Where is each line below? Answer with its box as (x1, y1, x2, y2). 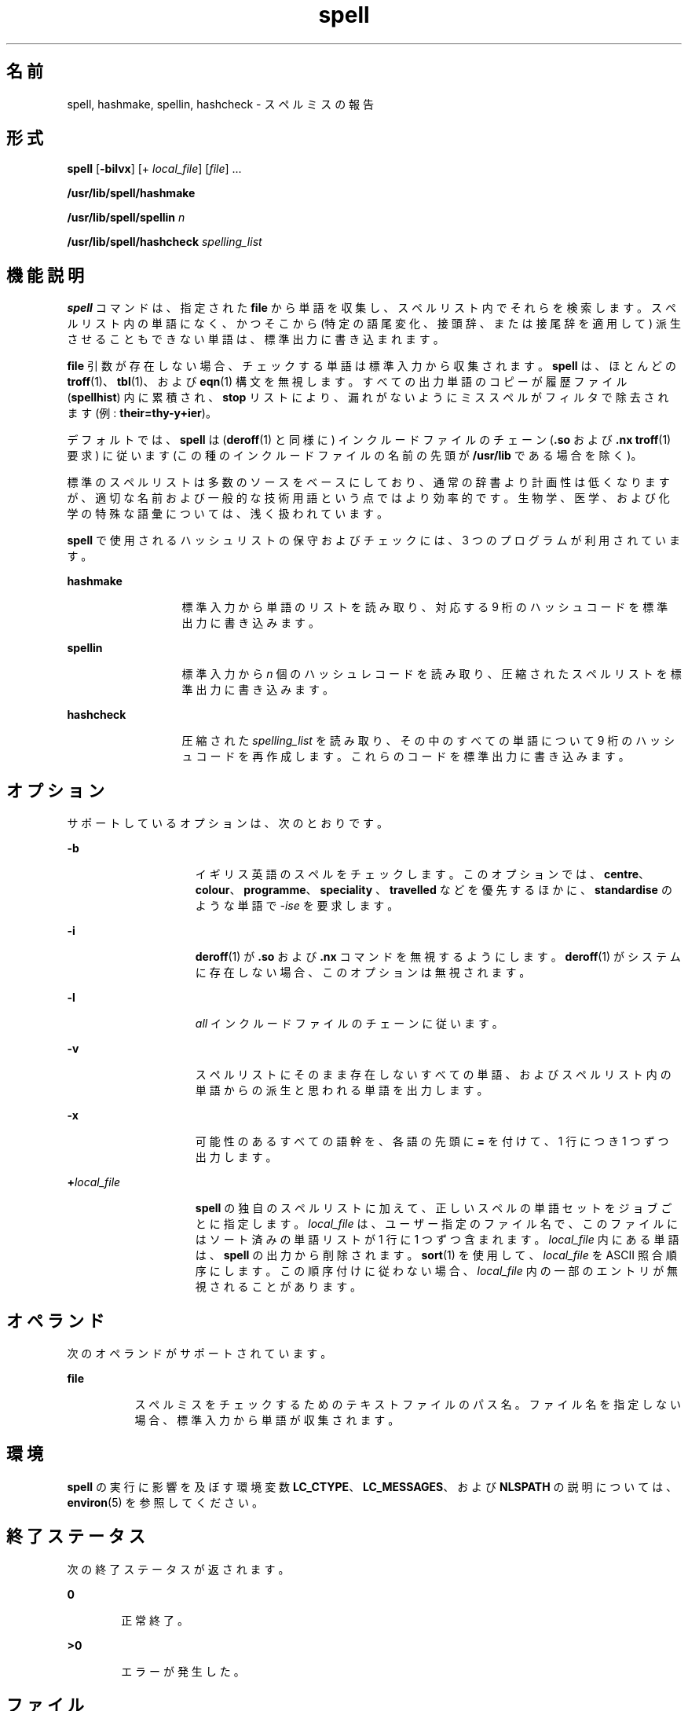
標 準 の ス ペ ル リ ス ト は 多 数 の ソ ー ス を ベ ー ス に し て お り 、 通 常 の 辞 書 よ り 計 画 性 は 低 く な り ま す (67, 475, 670, 489)
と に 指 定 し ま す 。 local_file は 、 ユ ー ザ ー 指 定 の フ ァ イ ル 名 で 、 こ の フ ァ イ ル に (195, 1217, 679, 1231)
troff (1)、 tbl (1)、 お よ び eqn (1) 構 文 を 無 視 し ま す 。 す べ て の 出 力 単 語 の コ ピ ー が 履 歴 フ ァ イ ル (67, 375, 628, 389)
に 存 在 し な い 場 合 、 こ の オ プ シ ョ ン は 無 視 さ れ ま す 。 (195, 965, 531, 980)
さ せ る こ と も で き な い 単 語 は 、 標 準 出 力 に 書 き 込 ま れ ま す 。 (67, 332, 445, 346)
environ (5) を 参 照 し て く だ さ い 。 (67, 1495, 263, 1509)
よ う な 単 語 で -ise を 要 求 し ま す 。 (195, 899, 399, 913)
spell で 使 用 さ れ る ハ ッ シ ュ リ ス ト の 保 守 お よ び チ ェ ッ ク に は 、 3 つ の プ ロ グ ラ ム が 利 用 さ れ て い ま (67, 533, 681, 548)
